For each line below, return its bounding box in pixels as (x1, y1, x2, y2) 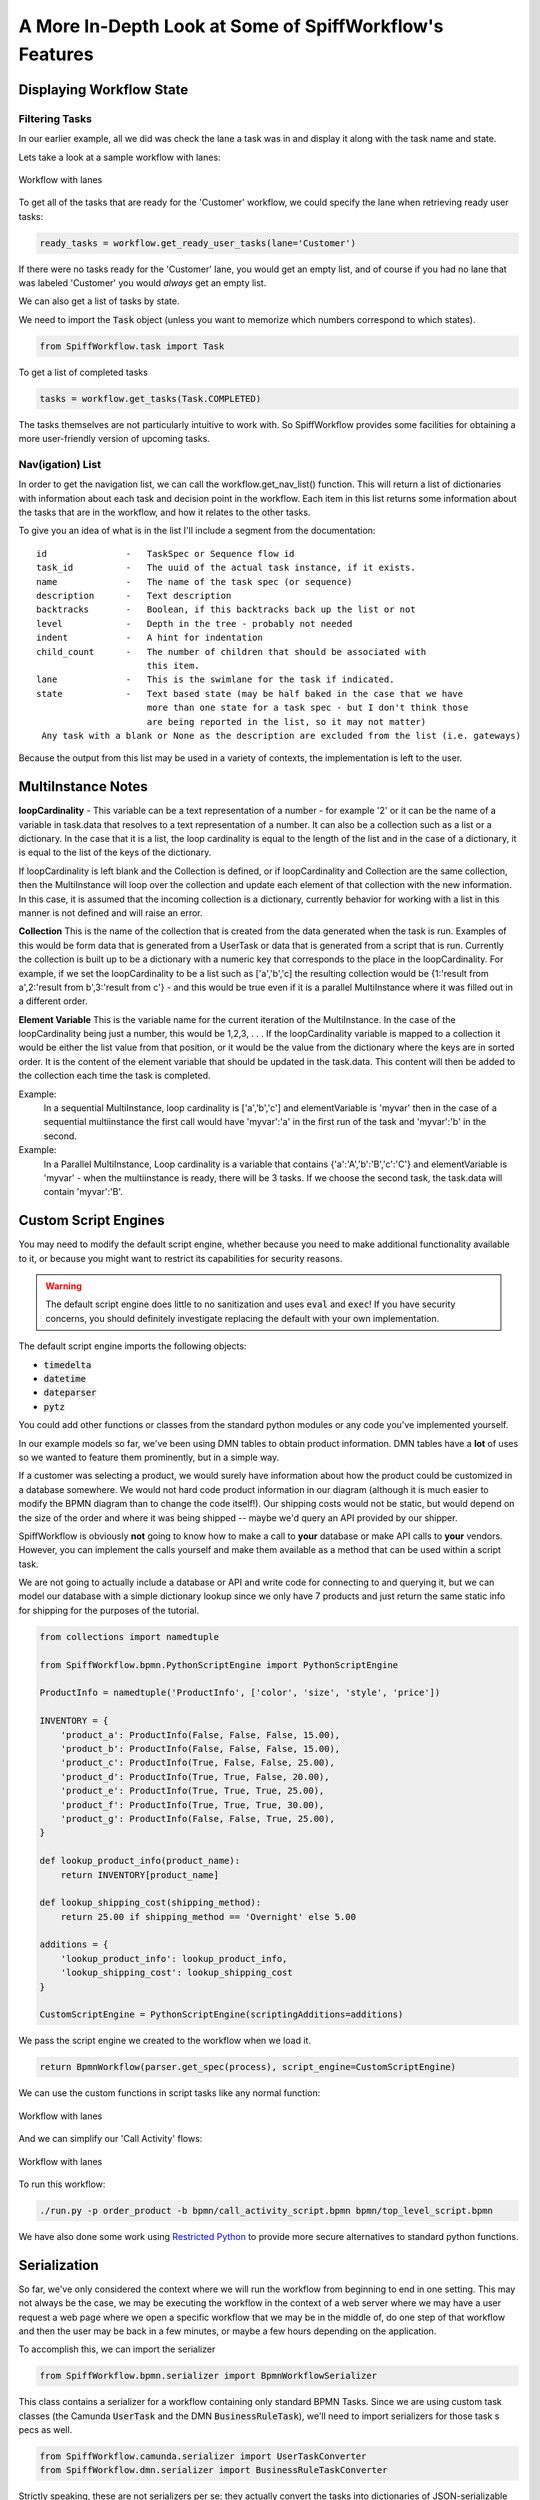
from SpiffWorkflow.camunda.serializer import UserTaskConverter (39, 2451, 367, 2462)
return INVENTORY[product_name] (60, 1869, 220, 1880)
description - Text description (36, 590, 232, 602)
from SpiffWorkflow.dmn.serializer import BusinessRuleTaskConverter (39, 2465, 388, 2476)
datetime (43, 1373, 87, 1385)
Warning (45, 1280, 82, 1292)
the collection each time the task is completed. (18, 1070, 211, 1082)
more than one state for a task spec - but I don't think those (146, 702, 469, 714)
